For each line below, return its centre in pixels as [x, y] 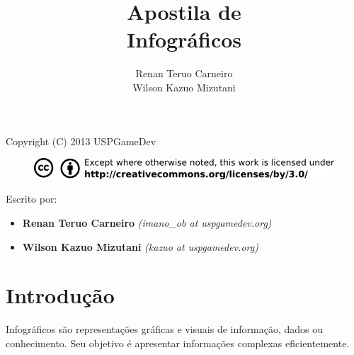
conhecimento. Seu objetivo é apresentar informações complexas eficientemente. [178, 343]
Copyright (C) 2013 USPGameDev [81, 141]
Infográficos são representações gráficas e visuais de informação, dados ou [164, 329]
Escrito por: [32, 199]
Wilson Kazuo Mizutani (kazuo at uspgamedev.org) [140, 246]
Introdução [60, 295]
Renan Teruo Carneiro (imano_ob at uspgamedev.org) [147, 222]
